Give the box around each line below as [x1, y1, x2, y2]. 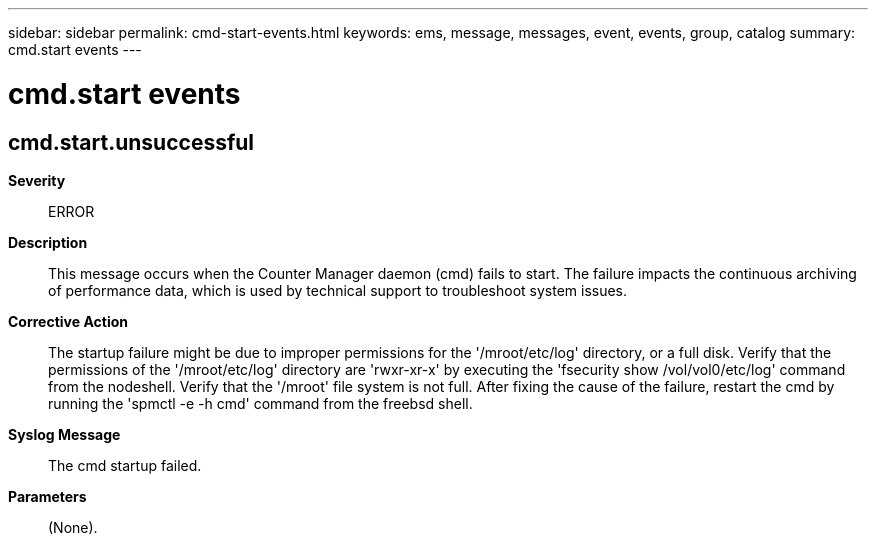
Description [8, 233, 88, 251]
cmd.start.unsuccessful [8, 129, 255, 155]
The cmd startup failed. [48, 456, 202, 474]
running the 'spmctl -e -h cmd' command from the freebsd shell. [48, 394, 473, 412]
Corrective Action [8, 312, 128, 330]
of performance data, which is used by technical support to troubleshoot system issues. [48, 281, 628, 299]
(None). [48, 518, 98, 536]
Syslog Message [8, 425, 121, 443]
